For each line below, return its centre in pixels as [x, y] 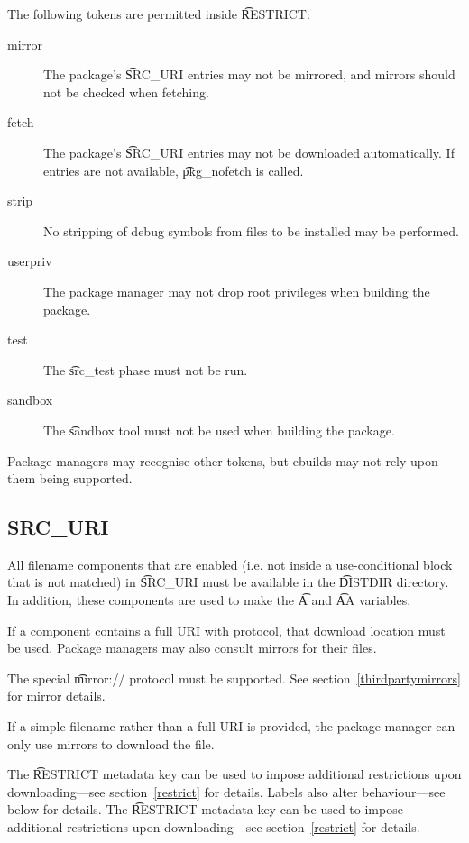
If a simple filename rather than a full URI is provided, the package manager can [231, 726]
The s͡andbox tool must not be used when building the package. [219, 430]
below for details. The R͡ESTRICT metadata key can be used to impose [205, 809]
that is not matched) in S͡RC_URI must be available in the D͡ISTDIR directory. [228, 582]
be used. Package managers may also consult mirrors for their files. [192, 648]
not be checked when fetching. [126, 92]
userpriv [30, 261]
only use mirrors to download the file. [111, 743]
